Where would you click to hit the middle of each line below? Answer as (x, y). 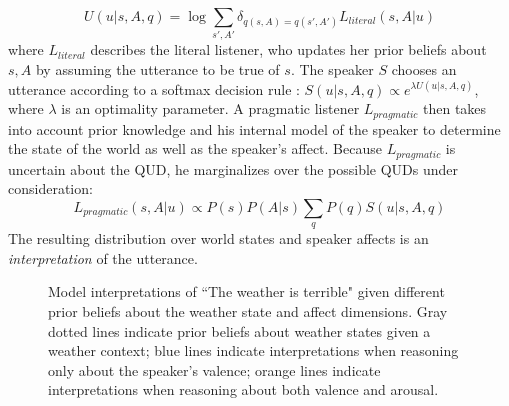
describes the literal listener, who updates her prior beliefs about (288, 49)
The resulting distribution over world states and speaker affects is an (218, 238)
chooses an (424, 68)
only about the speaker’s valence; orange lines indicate (214, 369)
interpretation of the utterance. (103, 257)
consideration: (50, 188)
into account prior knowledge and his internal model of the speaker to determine (254, 128)
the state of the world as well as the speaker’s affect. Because (195, 148)
